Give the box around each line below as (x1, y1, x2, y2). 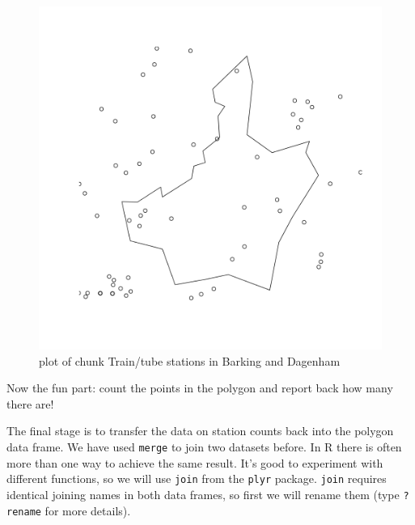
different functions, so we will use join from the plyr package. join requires (6, 470, 387, 487)
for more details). (44, 502, 131, 519)
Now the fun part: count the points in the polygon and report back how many (6, 379, 393, 396)
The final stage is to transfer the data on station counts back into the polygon (6, 422, 394, 439)
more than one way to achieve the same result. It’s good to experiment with (6, 454, 383, 471)
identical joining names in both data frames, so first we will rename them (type (6, 485, 400, 502)
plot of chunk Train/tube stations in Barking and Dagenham (39, 352, 341, 369)
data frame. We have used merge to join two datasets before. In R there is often (6, 438, 402, 455)
